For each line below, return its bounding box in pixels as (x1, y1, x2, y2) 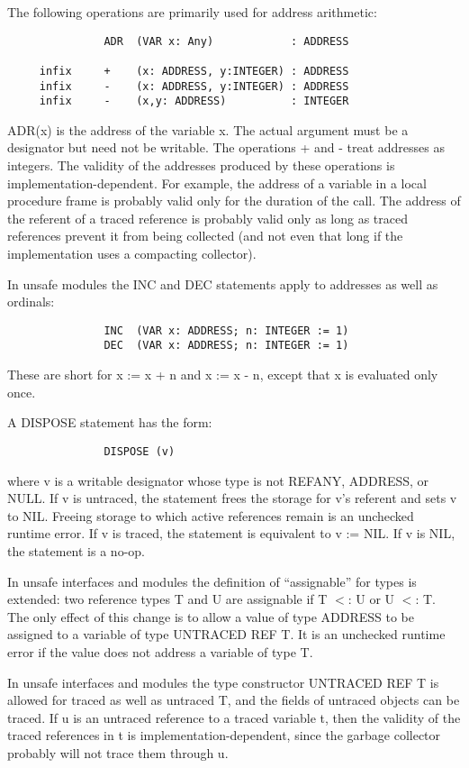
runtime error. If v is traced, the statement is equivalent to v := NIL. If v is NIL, (7, 524, 455, 543)
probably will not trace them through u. (7, 743, 229, 762)
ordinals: (7, 292, 55, 311)
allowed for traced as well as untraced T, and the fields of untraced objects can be (7, 690, 460, 709)
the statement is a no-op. (7, 541, 145, 560)
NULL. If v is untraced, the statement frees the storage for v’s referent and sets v (7, 489, 457, 507)
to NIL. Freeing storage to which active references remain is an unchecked (7, 506, 414, 525)
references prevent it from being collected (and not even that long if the (7, 226, 403, 245)
